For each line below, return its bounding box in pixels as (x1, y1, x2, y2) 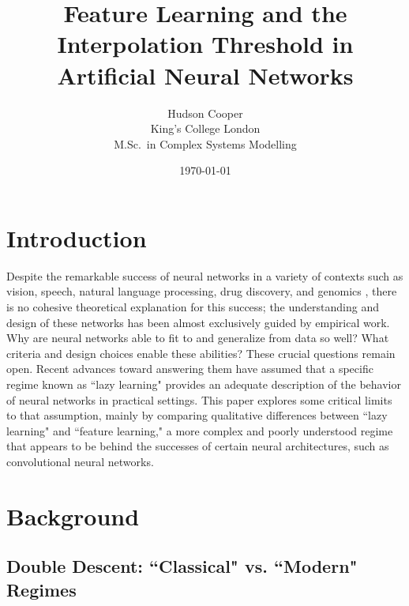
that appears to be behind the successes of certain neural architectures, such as (6, 438, 389, 454)
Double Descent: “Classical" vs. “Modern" (6, 554, 358, 578)
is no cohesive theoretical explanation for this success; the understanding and (6, 299, 379, 314)
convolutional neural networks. (6, 453, 154, 469)
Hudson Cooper (167, 104, 243, 121)
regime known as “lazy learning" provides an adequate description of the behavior (6, 375, 401, 392)
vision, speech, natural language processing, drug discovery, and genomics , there (6, 283, 397, 299)
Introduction (6, 221, 147, 254)
